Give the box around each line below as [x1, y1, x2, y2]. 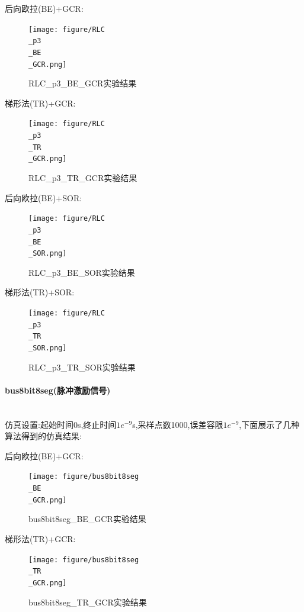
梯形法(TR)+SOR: [5, 286, 75, 298]
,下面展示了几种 [239, 418, 300, 430]
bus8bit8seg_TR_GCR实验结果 [28, 595, 147, 608]
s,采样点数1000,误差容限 [132, 418, 223, 430]
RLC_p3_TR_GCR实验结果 [28, 172, 137, 184]
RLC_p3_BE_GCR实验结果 [28, 77, 137, 89]
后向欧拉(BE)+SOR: [5, 191, 82, 204]
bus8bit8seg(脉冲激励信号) [5, 384, 111, 396]
